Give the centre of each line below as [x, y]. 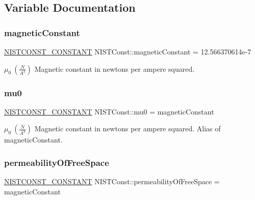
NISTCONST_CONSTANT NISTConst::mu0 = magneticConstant [109, 111]
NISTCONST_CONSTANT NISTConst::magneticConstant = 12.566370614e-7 [128, 51]
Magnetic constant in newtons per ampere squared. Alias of [127, 128]
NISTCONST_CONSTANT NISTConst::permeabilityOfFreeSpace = [112, 181]
